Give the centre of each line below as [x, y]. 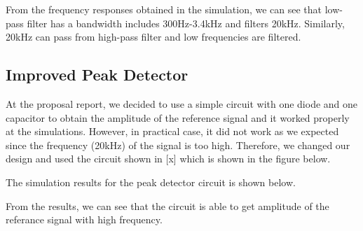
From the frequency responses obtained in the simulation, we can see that [164, 9]
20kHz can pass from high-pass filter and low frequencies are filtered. [153, 37]
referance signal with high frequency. [84, 219]
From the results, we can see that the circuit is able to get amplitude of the [167, 205]
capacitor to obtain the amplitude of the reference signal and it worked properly [178, 117]
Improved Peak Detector [97, 75]
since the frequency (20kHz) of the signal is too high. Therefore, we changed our [178, 145]
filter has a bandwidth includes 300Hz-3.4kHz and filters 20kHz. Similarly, [186, 23]
